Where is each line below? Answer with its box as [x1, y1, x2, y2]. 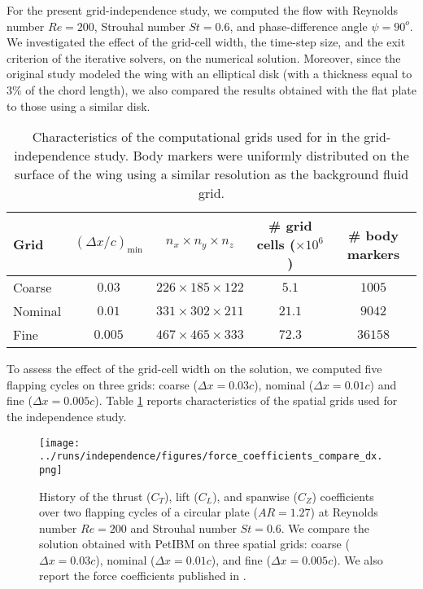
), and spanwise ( [212, 487, 298, 504]
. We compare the [281, 519, 369, 536]
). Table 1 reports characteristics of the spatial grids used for [94, 392, 398, 409]
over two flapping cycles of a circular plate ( [39, 503, 258, 521]
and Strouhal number [130, 519, 237, 536]
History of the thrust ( [39, 487, 151, 504]
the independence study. [7, 407, 127, 424]
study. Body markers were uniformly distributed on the [94, 146, 409, 165]
